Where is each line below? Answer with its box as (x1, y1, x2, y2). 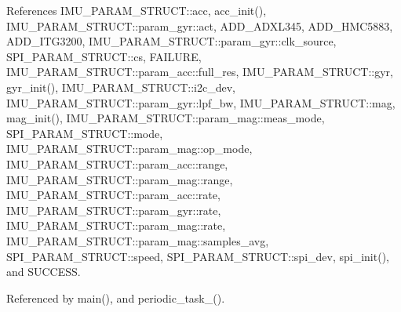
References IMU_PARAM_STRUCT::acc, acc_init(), (6, 2, 267, 18)
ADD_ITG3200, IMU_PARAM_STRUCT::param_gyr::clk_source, (6, 33, 337, 49)
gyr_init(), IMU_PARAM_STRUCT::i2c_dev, (6, 78, 235, 95)
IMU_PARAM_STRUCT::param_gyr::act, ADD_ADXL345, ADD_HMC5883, (6, 17, 393, 34)
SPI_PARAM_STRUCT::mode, (6, 125, 163, 141)
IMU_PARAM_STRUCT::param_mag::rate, (6, 217, 226, 234)
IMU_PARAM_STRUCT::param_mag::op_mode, (6, 140, 253, 157)
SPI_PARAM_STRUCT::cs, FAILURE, (6, 48, 202, 64)
